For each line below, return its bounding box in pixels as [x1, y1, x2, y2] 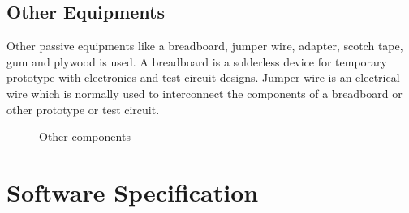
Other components [39, 128, 131, 145]
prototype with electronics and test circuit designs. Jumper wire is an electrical [6, 69, 400, 86]
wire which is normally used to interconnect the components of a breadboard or [6, 84, 403, 101]
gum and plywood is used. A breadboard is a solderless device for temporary [6, 53, 387, 70]
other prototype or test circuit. [6, 100, 160, 117]
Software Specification [6, 175, 259, 208]
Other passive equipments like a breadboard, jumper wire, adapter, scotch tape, [6, 37, 403, 54]
